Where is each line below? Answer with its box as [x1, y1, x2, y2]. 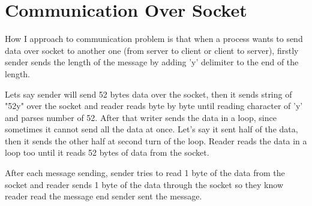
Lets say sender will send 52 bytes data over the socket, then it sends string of [5, 87, 292, 100]
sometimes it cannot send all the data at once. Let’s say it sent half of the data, [5, 123, 298, 135]
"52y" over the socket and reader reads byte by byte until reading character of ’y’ [5, 99, 303, 112]
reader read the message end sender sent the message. [5, 190, 202, 202]
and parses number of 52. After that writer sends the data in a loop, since [5, 111, 277, 123]
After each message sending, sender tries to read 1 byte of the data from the [5, 166, 285, 179]
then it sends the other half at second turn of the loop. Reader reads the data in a [5, 134, 307, 147]
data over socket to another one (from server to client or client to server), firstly [5, 44, 299, 56]
